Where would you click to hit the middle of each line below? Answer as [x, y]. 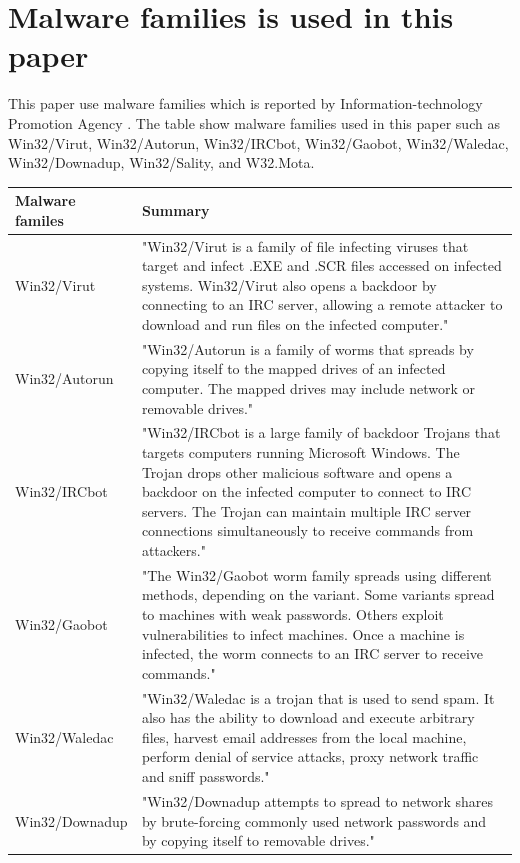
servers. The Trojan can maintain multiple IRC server [306, 510]
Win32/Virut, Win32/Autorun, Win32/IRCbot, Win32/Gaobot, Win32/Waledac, [258, 142]
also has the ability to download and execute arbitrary [308, 717]
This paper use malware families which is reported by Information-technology [245, 103]
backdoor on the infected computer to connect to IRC [306, 491]
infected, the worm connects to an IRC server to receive [312, 653]
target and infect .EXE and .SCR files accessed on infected [321, 265]
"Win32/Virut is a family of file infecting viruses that [305, 245]
